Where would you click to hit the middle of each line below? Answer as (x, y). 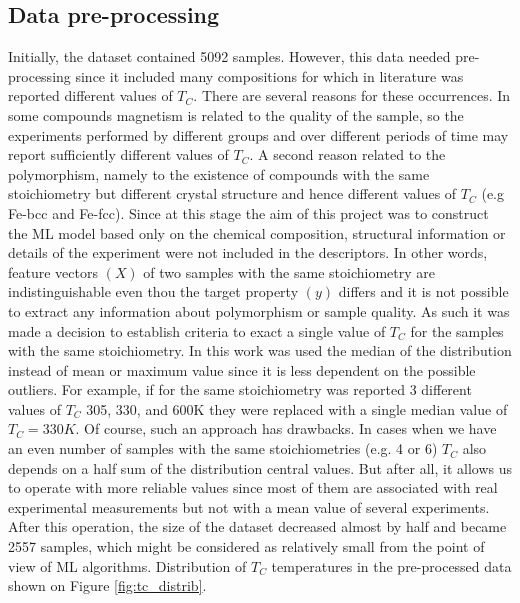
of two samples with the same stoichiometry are (289, 271)
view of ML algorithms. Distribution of (127, 565)
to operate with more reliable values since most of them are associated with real (253, 487)
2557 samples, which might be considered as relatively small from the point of (246, 546)
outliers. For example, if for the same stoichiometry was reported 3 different (240, 389)
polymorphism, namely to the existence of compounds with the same (219, 173)
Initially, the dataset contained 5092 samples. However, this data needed (229, 56)
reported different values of (90, 95)
